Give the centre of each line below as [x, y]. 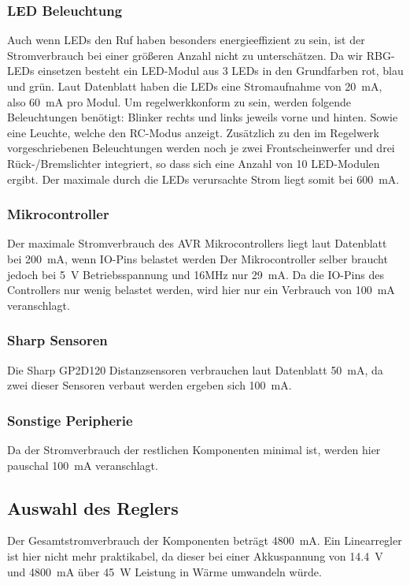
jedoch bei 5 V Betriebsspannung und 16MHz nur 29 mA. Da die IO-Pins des [196, 274]
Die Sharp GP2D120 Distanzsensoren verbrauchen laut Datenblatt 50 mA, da [195, 369]
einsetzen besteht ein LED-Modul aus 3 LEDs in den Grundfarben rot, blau [221, 71]
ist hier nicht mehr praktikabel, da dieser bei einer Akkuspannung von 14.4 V [195, 555]
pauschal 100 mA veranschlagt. [83, 465]
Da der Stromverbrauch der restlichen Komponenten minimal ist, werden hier [194, 449]
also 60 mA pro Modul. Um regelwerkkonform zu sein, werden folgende [179, 101]
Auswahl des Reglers [93, 507]
